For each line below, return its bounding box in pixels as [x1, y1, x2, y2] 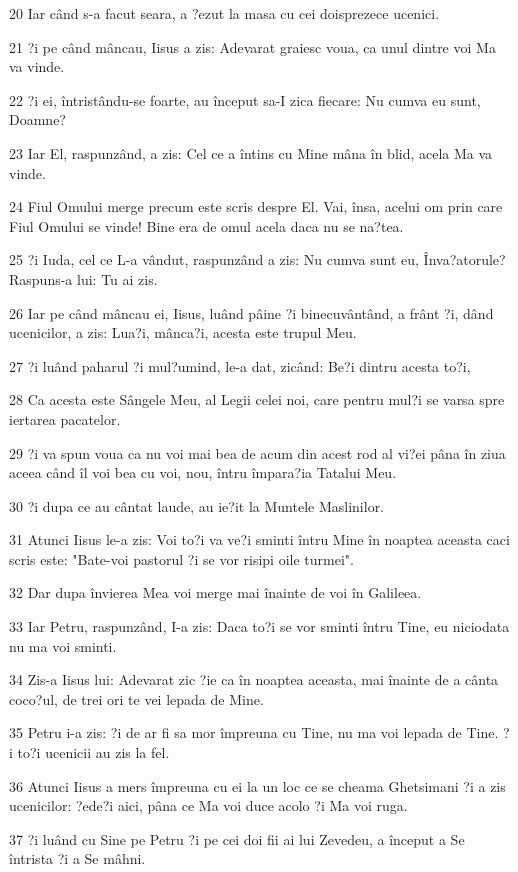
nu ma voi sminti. [9, 635, 117, 656]
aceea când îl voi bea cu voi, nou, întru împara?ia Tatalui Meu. [9, 462, 397, 483]
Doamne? [9, 109, 66, 130]
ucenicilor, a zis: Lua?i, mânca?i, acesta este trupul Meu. [9, 322, 357, 343]
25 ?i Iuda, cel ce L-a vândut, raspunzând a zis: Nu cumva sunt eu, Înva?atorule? [9, 249, 506, 270]
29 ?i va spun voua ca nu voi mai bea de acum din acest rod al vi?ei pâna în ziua [9, 442, 506, 463]
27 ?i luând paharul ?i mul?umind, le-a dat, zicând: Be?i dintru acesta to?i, [9, 355, 471, 376]
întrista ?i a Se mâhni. [9, 848, 146, 869]
